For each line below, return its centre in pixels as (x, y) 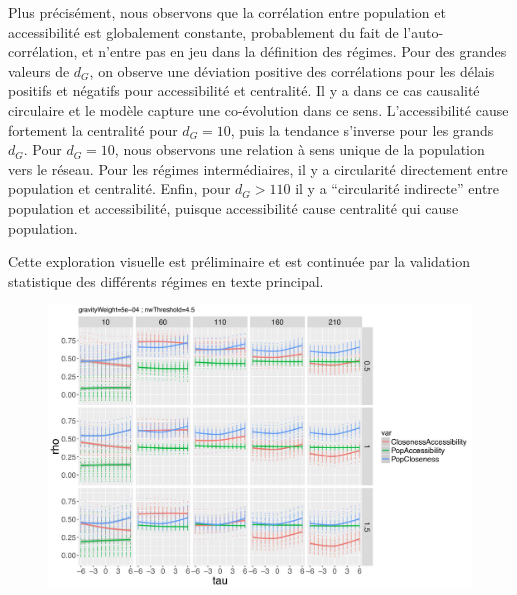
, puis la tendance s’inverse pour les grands (362, 129)
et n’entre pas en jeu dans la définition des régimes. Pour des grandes (294, 51)
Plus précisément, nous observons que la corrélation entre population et (227, 12)
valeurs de (39, 70)
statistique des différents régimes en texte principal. (166, 280)
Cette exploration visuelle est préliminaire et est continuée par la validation (239, 261)
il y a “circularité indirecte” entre (397, 188)
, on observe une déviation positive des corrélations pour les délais (292, 70)
